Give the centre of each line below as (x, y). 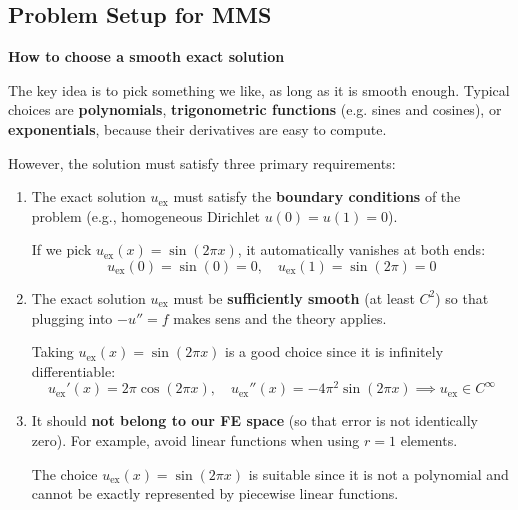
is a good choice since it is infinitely (334, 351)
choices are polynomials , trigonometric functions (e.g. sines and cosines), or (255, 109)
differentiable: (73, 370)
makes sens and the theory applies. (280, 317)
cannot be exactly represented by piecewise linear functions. (215, 493)
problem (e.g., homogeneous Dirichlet (146, 215)
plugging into (72, 317)
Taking (52, 351)
